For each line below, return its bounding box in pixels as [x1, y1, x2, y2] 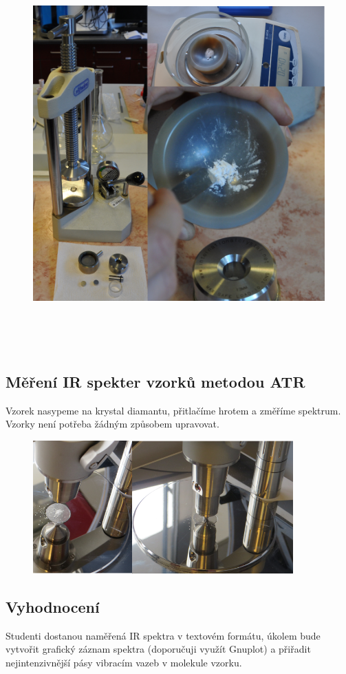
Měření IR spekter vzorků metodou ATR [6, 370, 305, 392]
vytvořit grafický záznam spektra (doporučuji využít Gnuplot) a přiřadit [6, 642, 311, 656]
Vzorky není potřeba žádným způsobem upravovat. [6, 417, 219, 431]
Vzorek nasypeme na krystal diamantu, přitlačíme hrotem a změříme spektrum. [6, 403, 341, 417]
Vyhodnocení [6, 596, 100, 617]
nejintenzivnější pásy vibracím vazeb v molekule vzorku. [6, 655, 242, 669]
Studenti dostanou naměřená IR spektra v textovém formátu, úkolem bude [6, 628, 321, 642]
